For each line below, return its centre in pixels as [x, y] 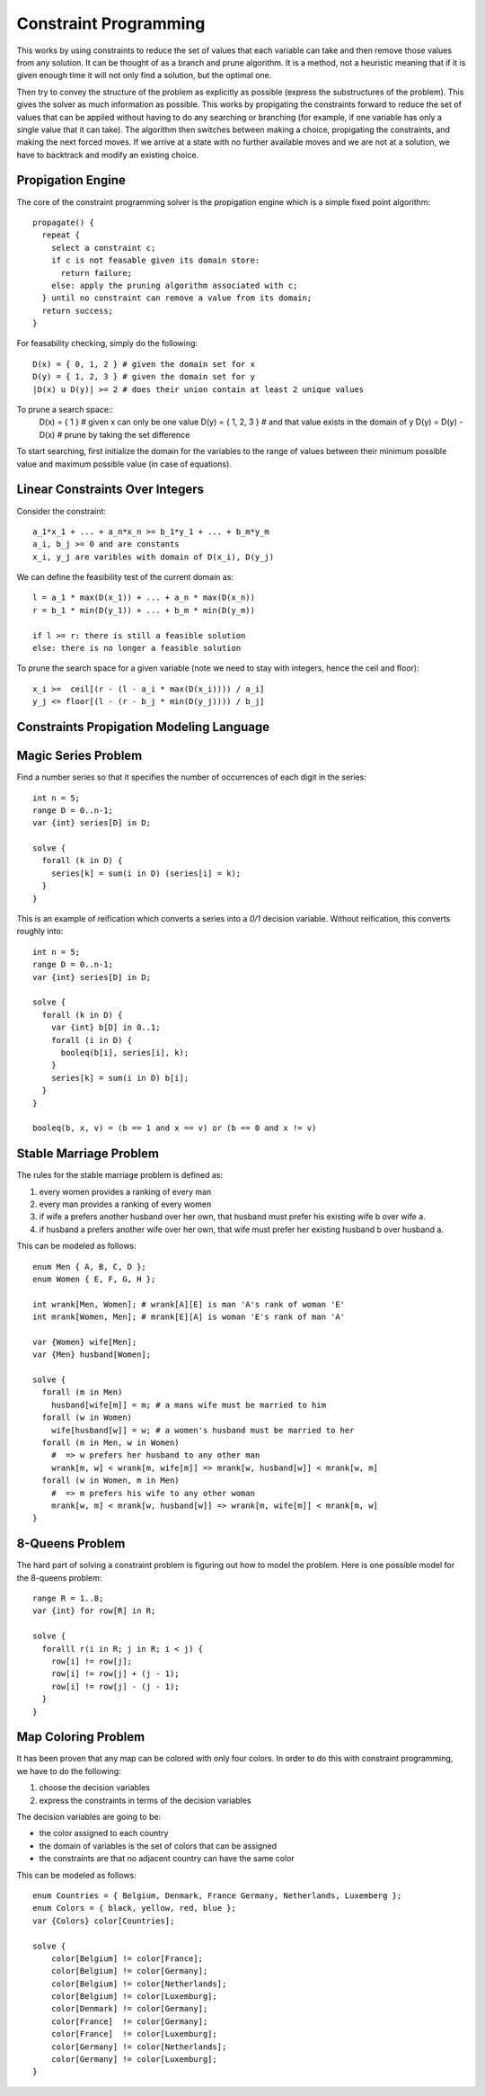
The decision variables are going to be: [89, 1817]
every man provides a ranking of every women [125, 1204]
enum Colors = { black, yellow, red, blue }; [135, 1908]
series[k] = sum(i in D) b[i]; [120, 1078]
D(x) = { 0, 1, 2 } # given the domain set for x [144, 364]
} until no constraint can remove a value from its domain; [177, 298]
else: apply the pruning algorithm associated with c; [174, 285]
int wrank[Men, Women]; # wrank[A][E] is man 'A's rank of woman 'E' [189, 1304]
